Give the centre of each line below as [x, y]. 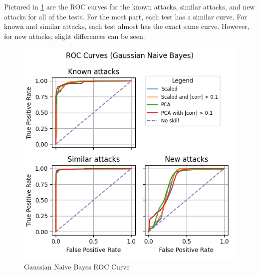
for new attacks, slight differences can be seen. [75, 36]
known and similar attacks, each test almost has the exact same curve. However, [127, 26]
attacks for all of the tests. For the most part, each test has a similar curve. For [126, 16]
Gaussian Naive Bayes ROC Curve [77, 266]
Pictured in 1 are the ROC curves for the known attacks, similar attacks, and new [129, 6]
